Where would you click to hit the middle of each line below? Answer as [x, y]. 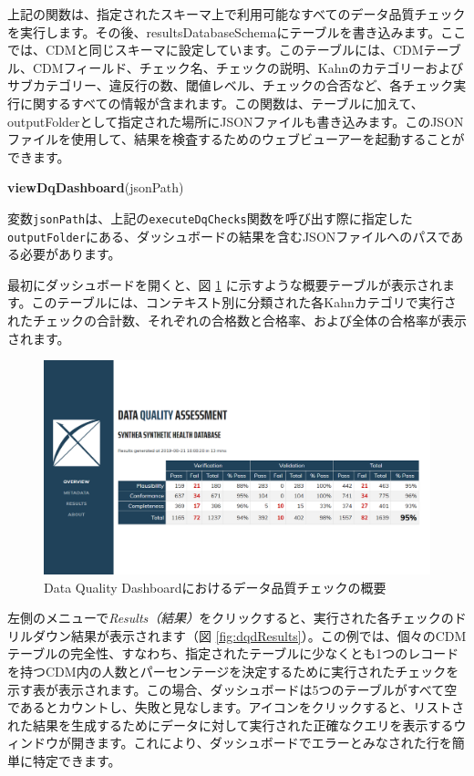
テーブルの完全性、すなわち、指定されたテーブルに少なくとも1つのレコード [233, 653]
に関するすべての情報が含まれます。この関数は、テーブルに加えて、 [222, 103]
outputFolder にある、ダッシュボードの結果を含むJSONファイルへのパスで [229, 236]
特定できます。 [77, 760]
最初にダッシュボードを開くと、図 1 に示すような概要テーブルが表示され [225, 284]
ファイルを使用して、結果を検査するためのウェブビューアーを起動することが [236, 139]
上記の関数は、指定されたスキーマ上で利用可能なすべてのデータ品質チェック [237, 14]
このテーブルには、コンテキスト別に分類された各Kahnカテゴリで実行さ [244, 302]
